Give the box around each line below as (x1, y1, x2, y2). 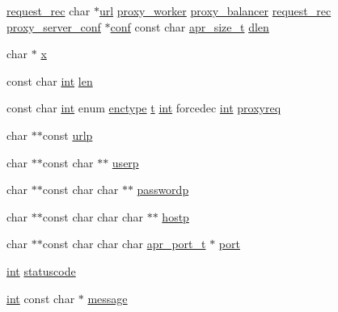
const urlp (42, 126, 93, 143)
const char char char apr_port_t (42, 235, 206, 252)
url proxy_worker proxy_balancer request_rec (99, 2, 332, 19)
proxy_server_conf (6, 18, 101, 35)
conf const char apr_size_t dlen (110, 18, 269, 35)
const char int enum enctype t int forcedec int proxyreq (6, 99, 281, 116)
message (87, 289, 128, 306)
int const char (6, 289, 75, 306)
